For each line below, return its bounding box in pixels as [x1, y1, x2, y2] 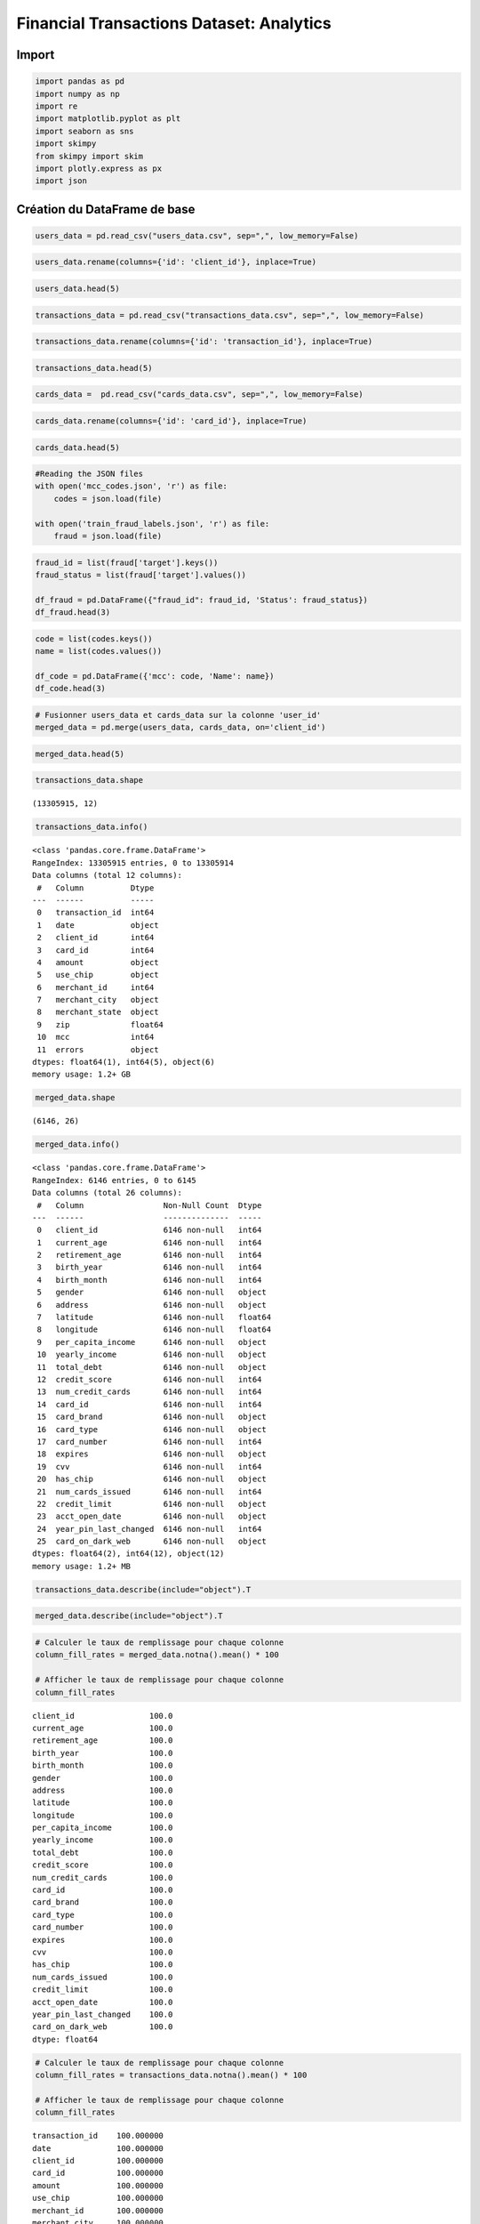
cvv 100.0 [32, 1946, 173, 1957]
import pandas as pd [35, 77, 124, 86]
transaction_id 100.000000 [32, 2131, 164, 2141]
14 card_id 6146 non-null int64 [36, 1399, 262, 1409]
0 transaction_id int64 [36, 907, 155, 918]
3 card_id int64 [36, 945, 155, 955]
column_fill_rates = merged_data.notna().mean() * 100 [35, 1650, 279, 1660]
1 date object [36, 920, 159, 930]
